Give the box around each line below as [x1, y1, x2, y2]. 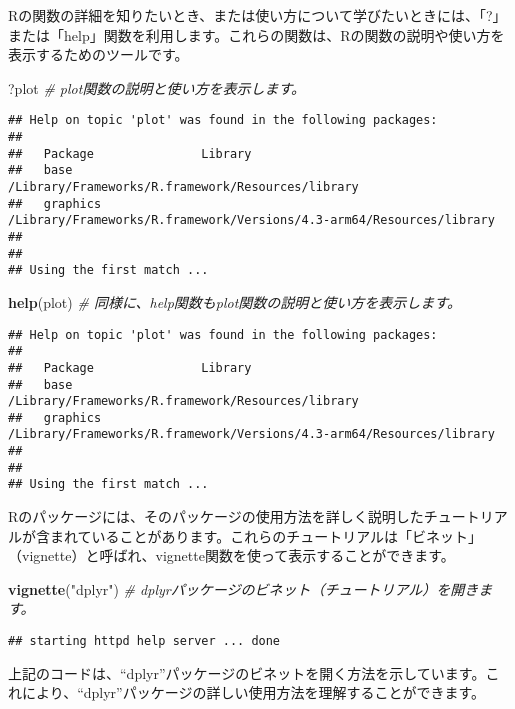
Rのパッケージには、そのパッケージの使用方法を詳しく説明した [8, 506, 424, 527]
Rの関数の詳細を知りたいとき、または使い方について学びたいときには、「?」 [8, 5, 507, 25]
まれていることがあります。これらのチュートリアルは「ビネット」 [49, 525, 483, 546]
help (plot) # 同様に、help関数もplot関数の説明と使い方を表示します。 [8, 291, 461, 312]
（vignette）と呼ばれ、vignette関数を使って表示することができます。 [8, 545, 455, 566]
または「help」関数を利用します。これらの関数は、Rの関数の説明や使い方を [8, 24, 505, 45]
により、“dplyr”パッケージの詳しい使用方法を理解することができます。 [21, 682, 486, 703]
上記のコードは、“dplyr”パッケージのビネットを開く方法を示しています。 [8, 662, 486, 683]
